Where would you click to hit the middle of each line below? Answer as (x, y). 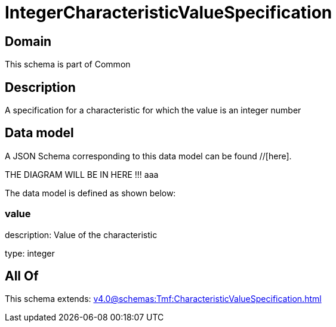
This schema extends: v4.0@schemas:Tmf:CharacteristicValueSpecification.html (163, 299)
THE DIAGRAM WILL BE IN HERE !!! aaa (82, 174)
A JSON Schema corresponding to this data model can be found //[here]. (148, 156)
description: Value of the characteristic (81, 235)
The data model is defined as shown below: (90, 193)
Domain (28, 41)
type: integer (30, 253)
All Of (22, 276)
